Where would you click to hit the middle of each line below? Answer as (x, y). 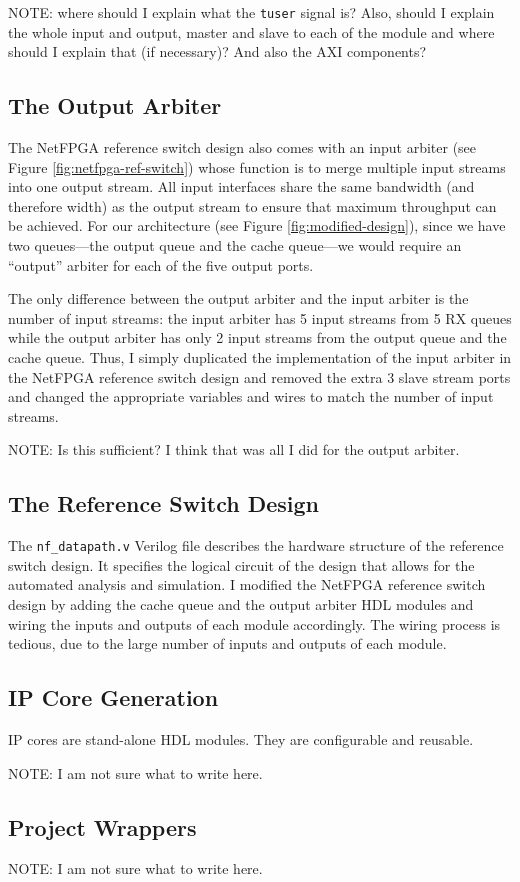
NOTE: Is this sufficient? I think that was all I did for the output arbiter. (234, 449)
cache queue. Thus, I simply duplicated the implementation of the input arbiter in (260, 356)
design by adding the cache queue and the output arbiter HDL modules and (241, 604)
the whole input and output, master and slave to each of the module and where (251, 31)
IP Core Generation (113, 697)
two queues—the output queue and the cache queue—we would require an (235, 245)
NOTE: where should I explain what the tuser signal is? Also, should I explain (251, 12)
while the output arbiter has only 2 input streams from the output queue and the (257, 337)
